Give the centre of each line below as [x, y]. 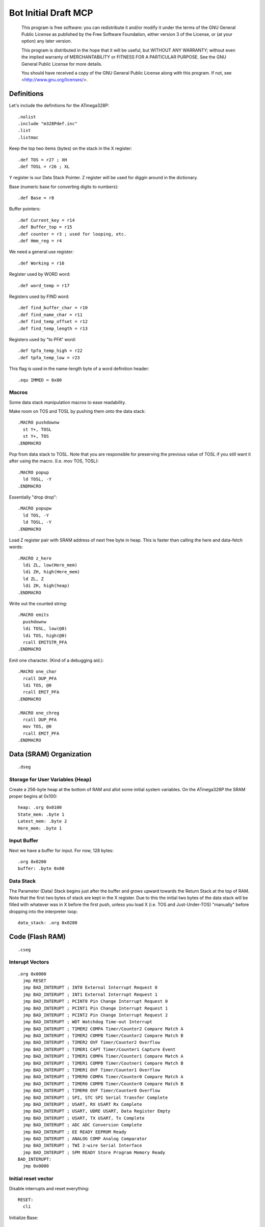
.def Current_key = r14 [46, 220]
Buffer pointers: [25, 209]
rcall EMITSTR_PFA [45, 642]
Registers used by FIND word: [39, 296]
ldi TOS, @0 [37, 685]
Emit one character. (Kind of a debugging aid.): [56, 660]
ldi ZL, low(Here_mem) [50, 565]
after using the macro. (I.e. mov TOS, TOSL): [54, 461]
